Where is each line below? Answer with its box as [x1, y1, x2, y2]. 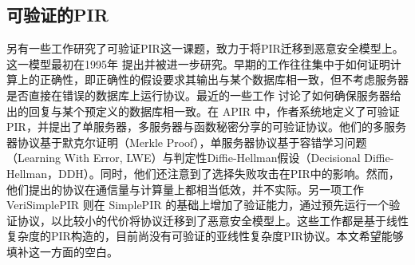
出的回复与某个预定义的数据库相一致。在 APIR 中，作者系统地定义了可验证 [6, 102, 400, 119]
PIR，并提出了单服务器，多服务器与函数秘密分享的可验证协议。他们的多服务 [6, 118, 406, 135]
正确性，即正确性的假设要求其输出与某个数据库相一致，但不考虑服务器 [39, 71, 409, 88]
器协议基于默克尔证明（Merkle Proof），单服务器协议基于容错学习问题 [6, 133, 367, 150]
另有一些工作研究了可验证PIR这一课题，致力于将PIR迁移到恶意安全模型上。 [6, 40, 404, 57]
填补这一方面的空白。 [6, 243, 118, 259]
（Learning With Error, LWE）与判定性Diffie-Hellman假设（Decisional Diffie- [6, 149, 394, 166]
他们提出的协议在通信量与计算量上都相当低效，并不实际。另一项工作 [6, 180, 364, 197]
